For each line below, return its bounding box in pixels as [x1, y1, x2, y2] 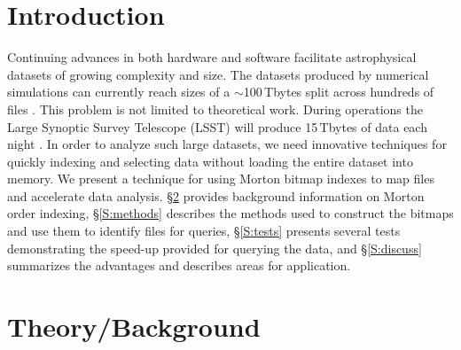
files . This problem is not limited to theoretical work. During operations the [7, 99, 423, 118]
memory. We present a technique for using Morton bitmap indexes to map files [7, 169, 434, 188]
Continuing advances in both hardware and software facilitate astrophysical [7, 48, 417, 66]
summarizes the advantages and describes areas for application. [7, 256, 351, 275]
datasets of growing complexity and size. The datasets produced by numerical [7, 65, 429, 83]
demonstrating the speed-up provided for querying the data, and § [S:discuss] [7, 238, 422, 257]
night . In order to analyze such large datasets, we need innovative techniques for [7, 135, 447, 153]
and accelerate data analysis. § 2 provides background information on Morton [7, 186, 425, 205]
